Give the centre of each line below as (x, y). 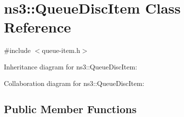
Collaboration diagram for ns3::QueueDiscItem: (74, 83)
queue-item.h (61, 50)
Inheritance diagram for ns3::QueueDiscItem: (71, 66)
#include (17, 50)
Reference (38, 27)
